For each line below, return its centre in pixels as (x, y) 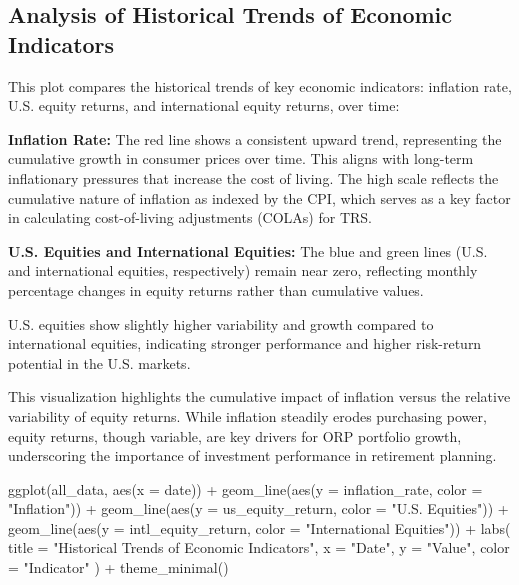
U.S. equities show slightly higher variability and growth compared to (221, 323)
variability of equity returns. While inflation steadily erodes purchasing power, (247, 415)
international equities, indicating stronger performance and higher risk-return (245, 343)
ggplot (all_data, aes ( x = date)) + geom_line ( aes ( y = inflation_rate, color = (245, 488)
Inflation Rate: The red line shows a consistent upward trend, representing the (255, 138)
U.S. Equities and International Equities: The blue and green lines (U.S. (248, 250)
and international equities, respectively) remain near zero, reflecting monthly (243, 270)
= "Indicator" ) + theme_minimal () (118, 567)
